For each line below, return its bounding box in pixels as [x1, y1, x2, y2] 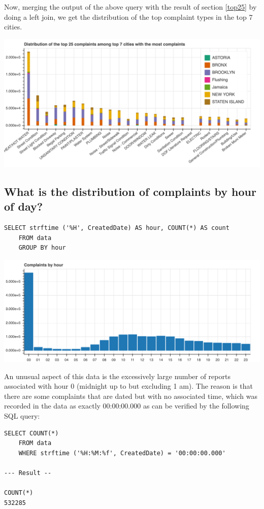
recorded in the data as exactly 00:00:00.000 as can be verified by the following [4, 400, 249, 411]
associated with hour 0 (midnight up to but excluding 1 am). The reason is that [4, 381, 253, 391]
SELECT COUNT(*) [4, 429, 59, 437]
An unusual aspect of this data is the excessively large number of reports [4, 370, 230, 381]
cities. [4, 21, 22, 32]
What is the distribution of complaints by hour [4, 183, 256, 199]
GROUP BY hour [18, 244, 66, 252]
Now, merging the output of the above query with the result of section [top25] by [4, 2, 257, 12]
